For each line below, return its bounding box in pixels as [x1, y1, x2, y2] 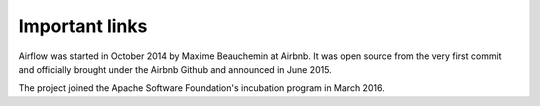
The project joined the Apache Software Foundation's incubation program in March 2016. [18, 82, 385, 94]
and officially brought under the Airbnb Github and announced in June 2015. [18, 63, 332, 75]
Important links [18, 15, 148, 37]
